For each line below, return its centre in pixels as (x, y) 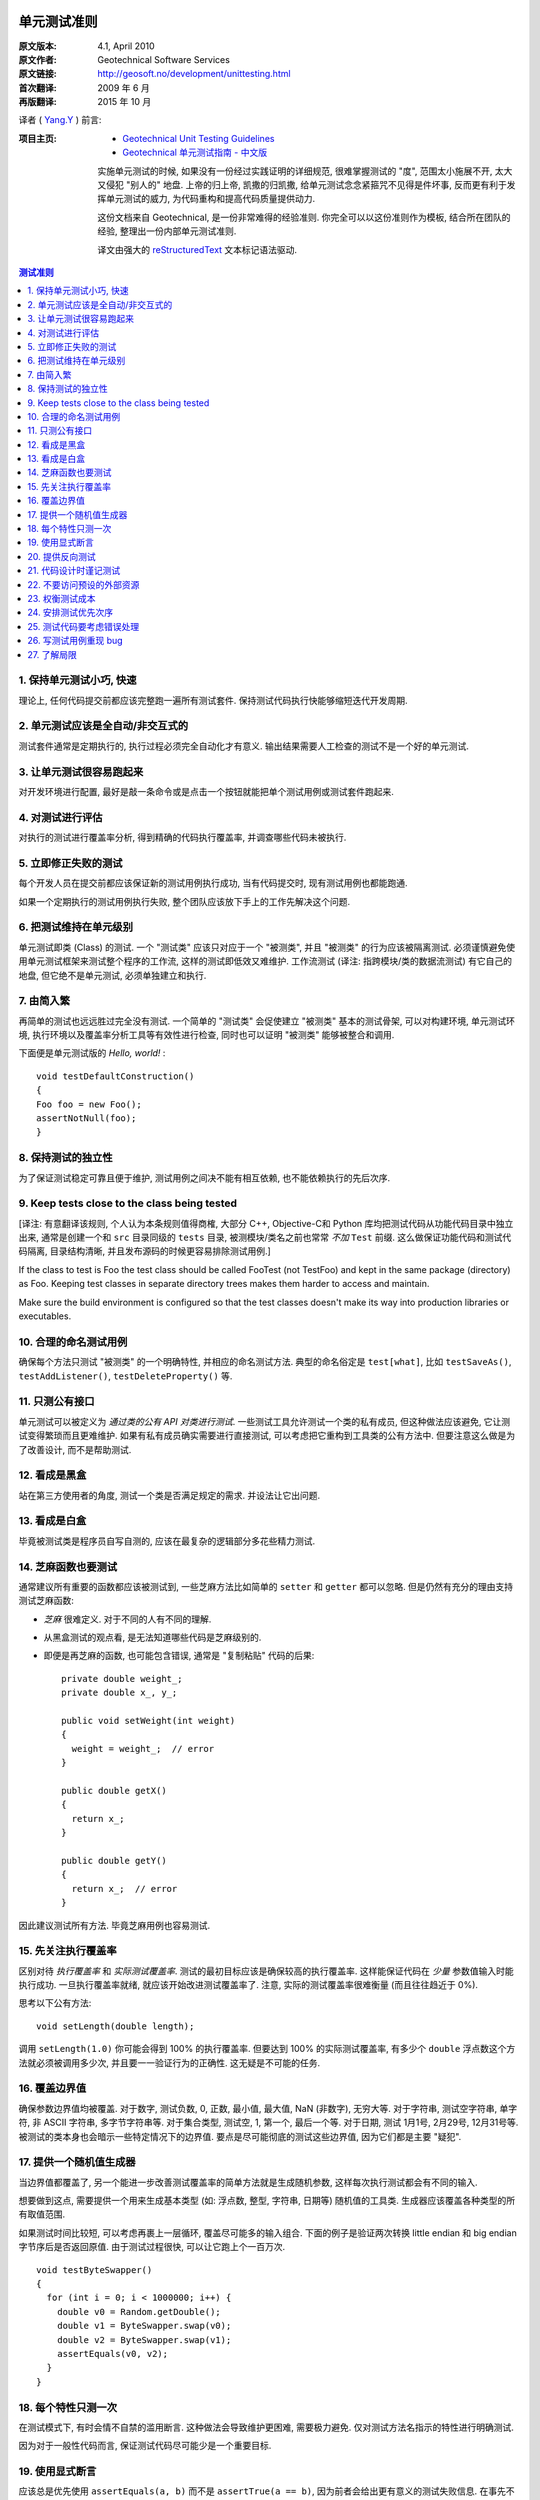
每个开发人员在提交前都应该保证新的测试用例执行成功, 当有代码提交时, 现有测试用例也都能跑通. (213, 883)
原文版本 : (37, 46)
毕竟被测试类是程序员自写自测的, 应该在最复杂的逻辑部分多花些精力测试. (167, 1541)
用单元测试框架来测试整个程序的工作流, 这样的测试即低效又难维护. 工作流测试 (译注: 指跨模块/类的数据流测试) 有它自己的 (265, 961)
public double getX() (114, 1790)
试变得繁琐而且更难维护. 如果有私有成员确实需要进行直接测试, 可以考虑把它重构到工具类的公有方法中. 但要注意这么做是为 (266, 1436)
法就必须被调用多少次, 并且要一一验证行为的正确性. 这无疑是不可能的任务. (169, 2062)
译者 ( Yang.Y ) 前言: (60, 120)
